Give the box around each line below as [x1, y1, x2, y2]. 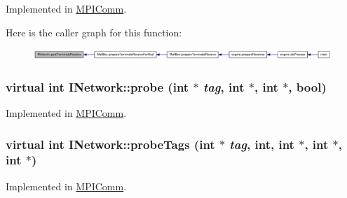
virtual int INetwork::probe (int [6, 78, 189, 95]
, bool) [288, 78, 327, 95]
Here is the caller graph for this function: [6, 24, 182, 39]
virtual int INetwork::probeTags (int [6, 135, 215, 153]
